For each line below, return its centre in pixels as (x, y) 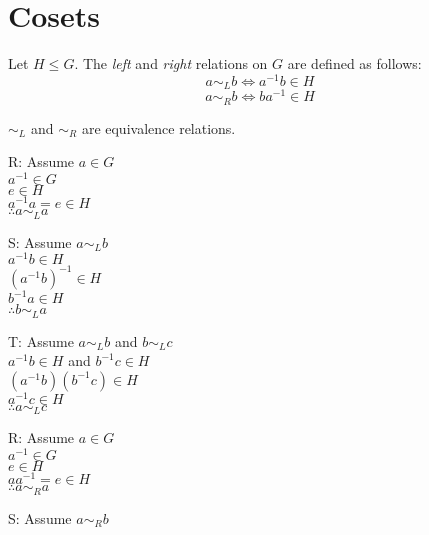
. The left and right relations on (171, 63)
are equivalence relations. (158, 127)
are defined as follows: (354, 63)
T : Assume (41, 340)
